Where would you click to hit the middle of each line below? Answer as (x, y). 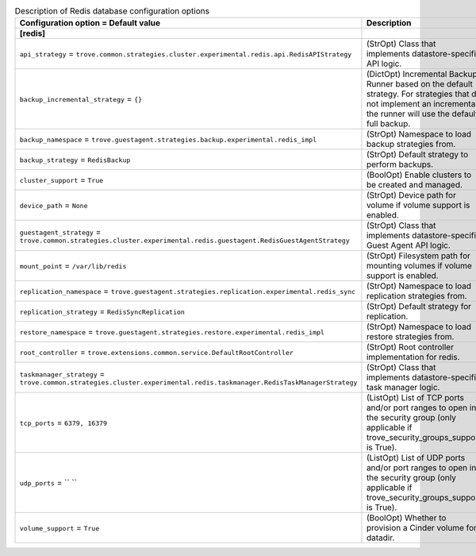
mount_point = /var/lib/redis (73, 266)
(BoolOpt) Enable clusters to (419, 175)
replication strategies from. (416, 296)
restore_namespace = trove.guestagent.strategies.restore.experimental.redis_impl (172, 332)
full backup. (388, 124)
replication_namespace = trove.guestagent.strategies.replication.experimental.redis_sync (188, 292)
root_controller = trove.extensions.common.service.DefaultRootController (156, 352)
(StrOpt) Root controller (410, 347)
